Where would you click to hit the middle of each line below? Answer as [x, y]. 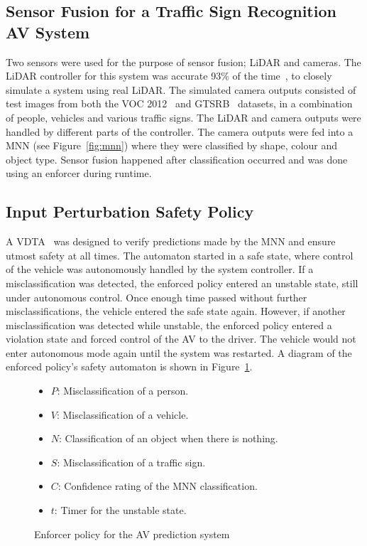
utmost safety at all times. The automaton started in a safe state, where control [180, 255]
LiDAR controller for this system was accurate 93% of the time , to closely [169, 76]
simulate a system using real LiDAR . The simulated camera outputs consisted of [181, 89]
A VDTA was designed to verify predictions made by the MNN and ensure [171, 241]
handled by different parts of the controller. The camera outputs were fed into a [180, 131]
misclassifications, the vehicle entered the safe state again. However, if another [176, 311]
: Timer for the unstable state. [120, 510]
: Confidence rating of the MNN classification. [158, 486]
